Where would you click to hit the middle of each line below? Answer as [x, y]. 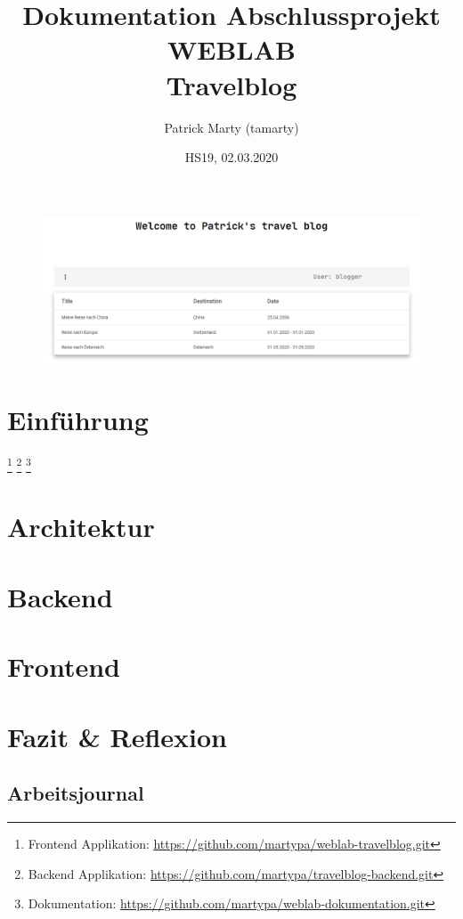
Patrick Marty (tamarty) [231, 127]
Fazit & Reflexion [117, 736]
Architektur [81, 527]
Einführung [78, 420]
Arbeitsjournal [76, 793]
